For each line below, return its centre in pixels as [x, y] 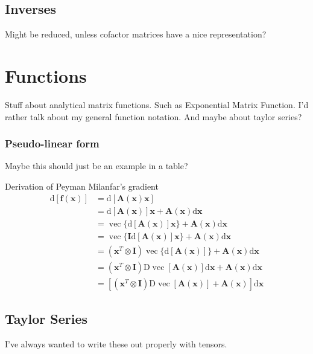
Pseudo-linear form [52, 143]
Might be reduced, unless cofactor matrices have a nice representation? [136, 34]
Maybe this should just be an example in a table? [96, 166]
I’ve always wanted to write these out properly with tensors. [116, 343]
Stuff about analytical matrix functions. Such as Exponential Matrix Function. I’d [157, 104]
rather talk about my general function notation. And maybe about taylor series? [153, 116]
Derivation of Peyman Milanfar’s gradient [82, 186]
